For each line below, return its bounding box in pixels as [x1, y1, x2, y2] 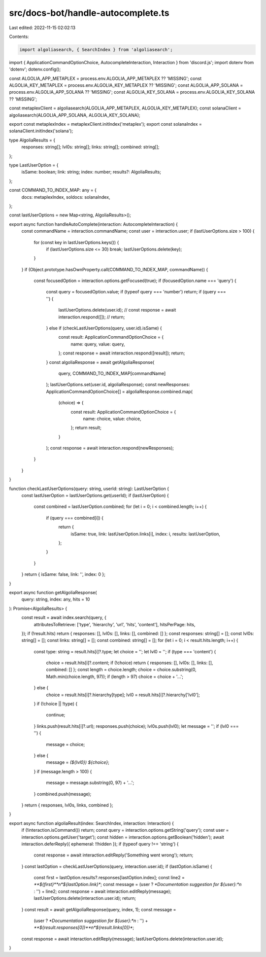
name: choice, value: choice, [83, 416, 141, 422]
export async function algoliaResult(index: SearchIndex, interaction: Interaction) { [9, 820, 174, 826]
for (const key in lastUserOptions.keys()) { [33, 239, 119, 245]
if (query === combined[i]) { [46, 515, 103, 521]
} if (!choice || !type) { [33, 701, 78, 707]
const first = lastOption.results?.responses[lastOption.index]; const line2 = [33, 875, 185, 881]
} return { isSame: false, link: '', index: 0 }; [21, 571, 105, 577]
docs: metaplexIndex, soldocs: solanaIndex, [21, 194, 110, 200]
